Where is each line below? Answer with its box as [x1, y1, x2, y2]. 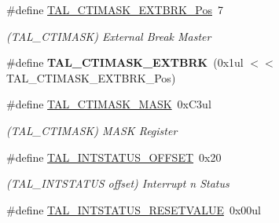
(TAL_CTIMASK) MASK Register [6, 122, 178, 138]
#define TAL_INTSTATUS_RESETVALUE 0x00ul [6, 201, 261, 218]
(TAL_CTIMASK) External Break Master [6, 27, 211, 44]
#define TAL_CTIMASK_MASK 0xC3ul [6, 96, 211, 112]
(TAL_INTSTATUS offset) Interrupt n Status [6, 175, 229, 192]
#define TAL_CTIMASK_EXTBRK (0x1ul [6, 54, 244, 71]
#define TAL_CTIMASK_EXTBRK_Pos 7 [6, 2, 223, 17]
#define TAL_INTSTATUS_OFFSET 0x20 [6, 148, 222, 165]
